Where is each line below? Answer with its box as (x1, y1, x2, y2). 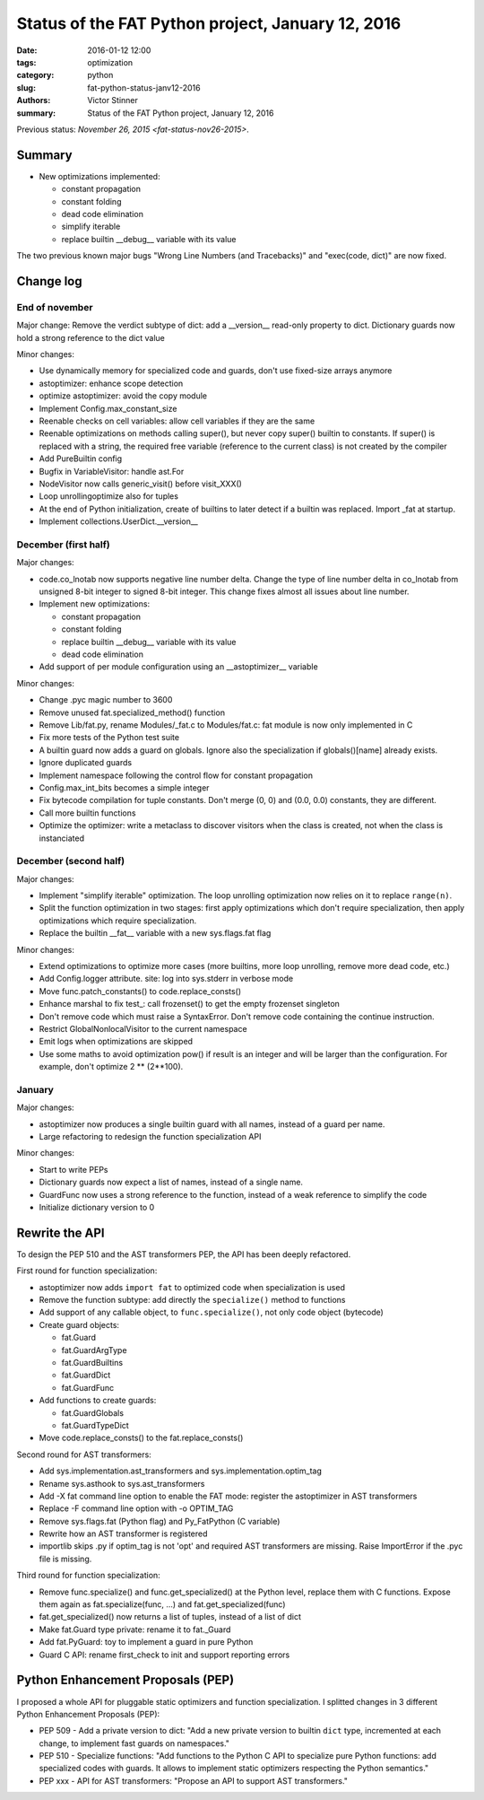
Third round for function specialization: (16, 1570, 160, 1581)
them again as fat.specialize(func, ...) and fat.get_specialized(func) (39, 1599, 286, 1610)
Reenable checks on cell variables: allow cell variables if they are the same (39, 415, 315, 426)
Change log (16, 274, 82, 289)
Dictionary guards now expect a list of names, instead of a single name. (39, 1176, 304, 1188)
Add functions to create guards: (39, 1395, 157, 1406)
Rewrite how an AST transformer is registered (39, 1528, 208, 1539)
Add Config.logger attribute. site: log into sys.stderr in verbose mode (39, 974, 294, 984)
